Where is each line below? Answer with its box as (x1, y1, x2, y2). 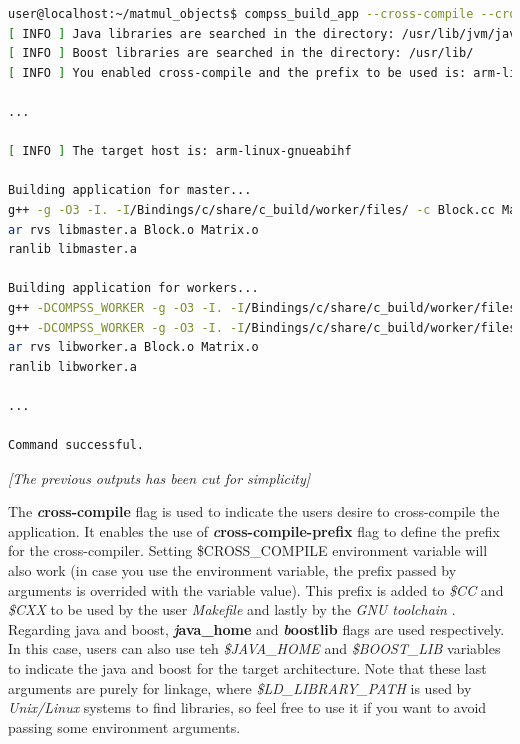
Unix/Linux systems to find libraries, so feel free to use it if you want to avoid (8, 697, 487, 718)
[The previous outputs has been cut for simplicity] (8, 467, 311, 488)
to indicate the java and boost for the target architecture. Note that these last (8, 658, 487, 678)
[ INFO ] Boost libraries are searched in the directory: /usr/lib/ (8, 46, 474, 61)
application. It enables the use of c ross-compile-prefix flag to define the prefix (8, 520, 501, 541)
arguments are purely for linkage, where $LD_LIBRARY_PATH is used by (8, 677, 472, 698)
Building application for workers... (8, 281, 259, 296)
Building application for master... (8, 183, 252, 198)
